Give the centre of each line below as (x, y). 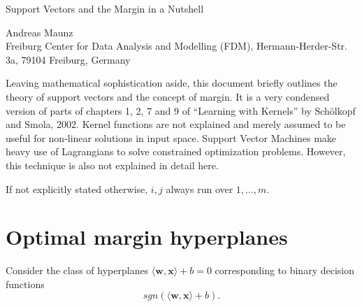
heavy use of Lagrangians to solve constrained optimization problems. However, (176, 151)
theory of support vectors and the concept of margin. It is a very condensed (168, 96)
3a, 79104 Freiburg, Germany (68, 59)
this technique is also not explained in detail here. (112, 165)
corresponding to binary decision (284, 270)
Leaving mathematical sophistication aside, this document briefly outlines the (172, 83)
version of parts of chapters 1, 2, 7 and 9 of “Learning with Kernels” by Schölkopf (181, 110)
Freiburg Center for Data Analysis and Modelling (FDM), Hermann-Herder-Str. (176, 46)
